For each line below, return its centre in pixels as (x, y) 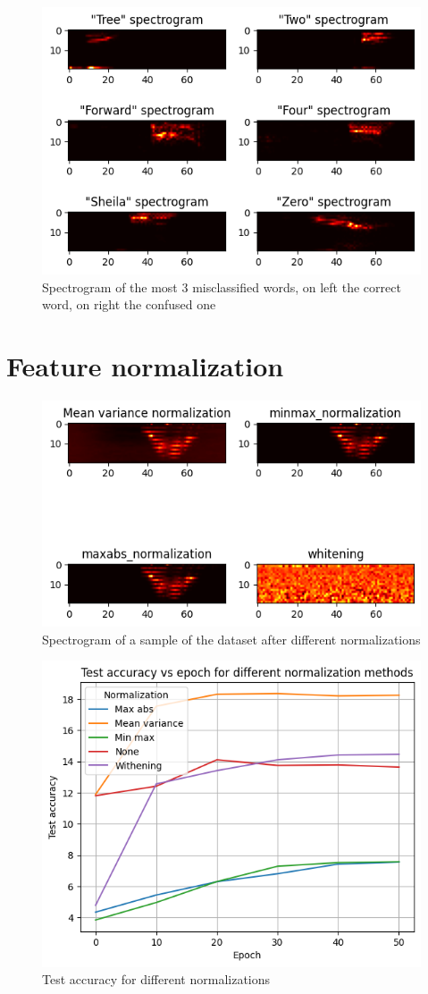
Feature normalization (145, 366)
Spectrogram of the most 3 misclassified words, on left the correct (222, 286)
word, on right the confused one (129, 304)
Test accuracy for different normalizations (156, 979)
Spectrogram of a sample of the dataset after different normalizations (231, 639)
